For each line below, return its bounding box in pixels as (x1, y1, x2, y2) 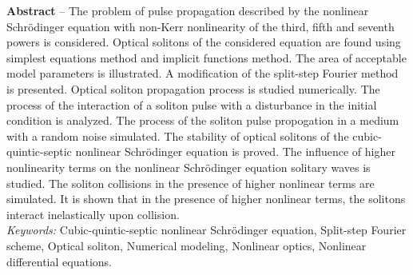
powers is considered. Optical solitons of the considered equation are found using (6, 34, 401, 50)
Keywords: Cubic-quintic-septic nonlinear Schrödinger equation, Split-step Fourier (6, 221, 407, 238)
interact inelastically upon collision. (6, 205, 180, 222)
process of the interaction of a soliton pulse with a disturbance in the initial (6, 96, 377, 113)
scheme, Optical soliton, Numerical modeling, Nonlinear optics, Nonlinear (6, 237, 367, 253)
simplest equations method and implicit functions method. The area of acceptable (6, 49, 407, 66)
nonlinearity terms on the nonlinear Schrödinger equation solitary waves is (6, 158, 371, 175)
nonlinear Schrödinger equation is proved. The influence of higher (75, 143, 395, 160)
